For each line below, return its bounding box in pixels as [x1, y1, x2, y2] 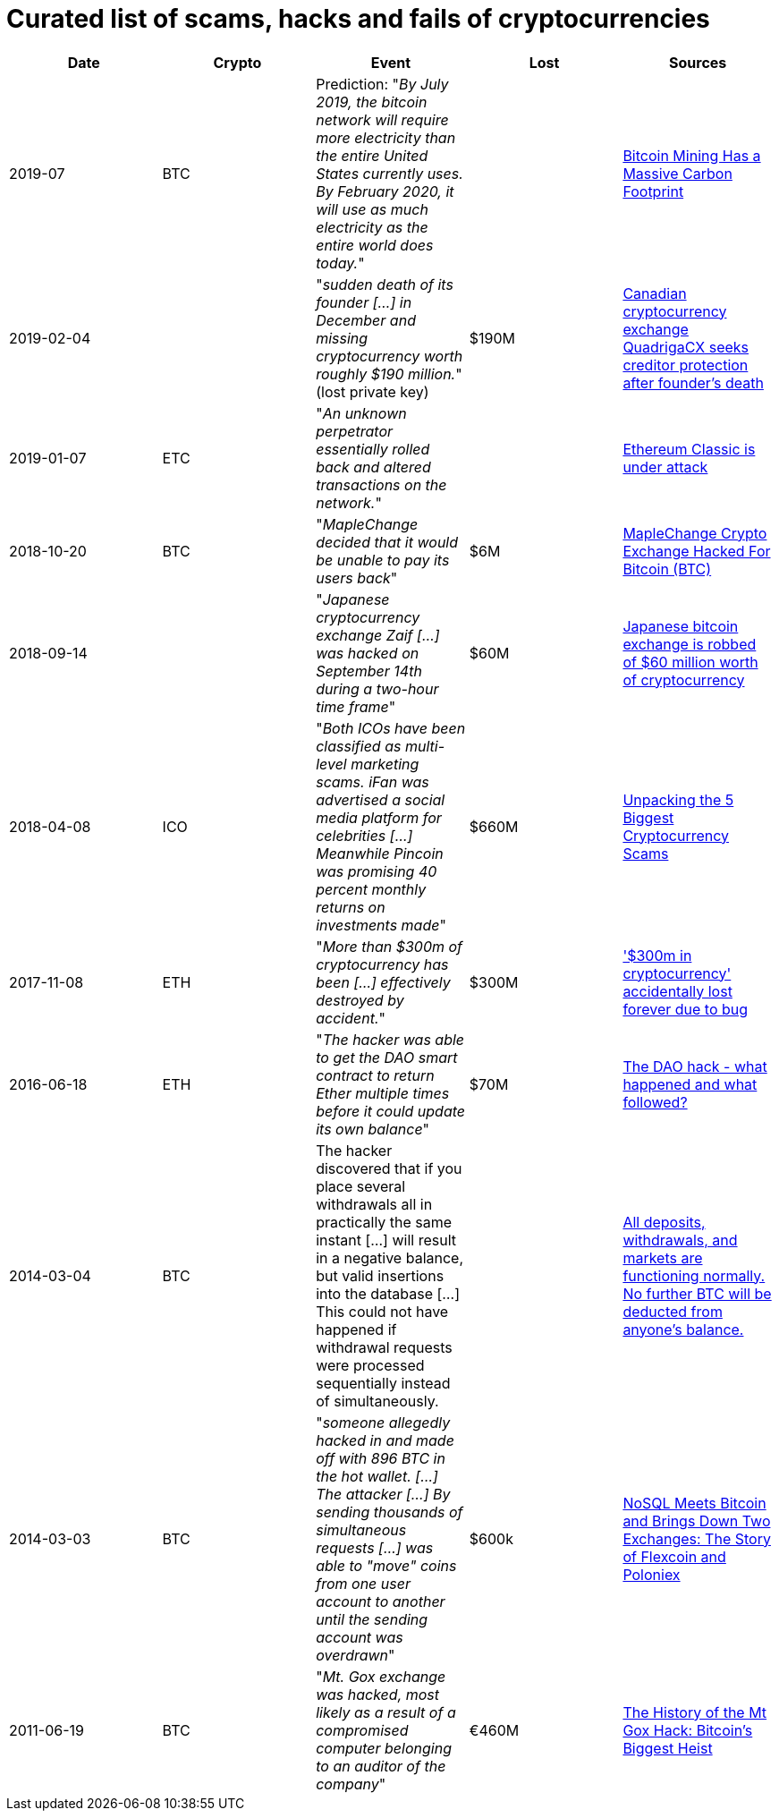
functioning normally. [622, 1266, 766, 1285]
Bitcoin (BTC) [622, 559, 712, 578]
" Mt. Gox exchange [316, 1667, 446, 1686]
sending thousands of [316, 1502, 463, 1521]
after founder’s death [622, 373, 764, 392]
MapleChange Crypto [622, 523, 767, 542]
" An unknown [316, 404, 407, 422]
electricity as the [316, 217, 428, 236]
